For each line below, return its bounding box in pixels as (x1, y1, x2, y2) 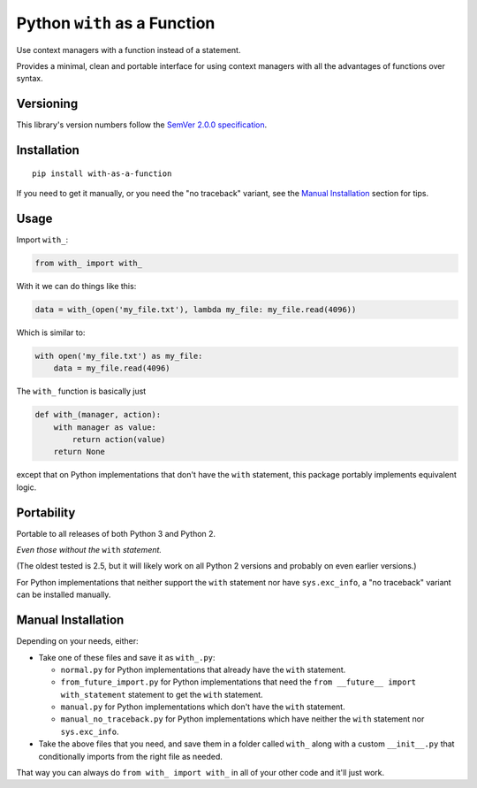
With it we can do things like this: (16, 280, 137, 291)
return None (53, 447, 106, 457)
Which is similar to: (16, 327, 86, 338)
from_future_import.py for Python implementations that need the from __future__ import (60, 677, 417, 687)
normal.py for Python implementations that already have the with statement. (60, 664, 346, 675)
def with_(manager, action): (34, 409, 162, 420)
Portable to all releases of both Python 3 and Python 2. (16, 528, 216, 539)
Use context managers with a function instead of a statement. (16, 44, 241, 55)
